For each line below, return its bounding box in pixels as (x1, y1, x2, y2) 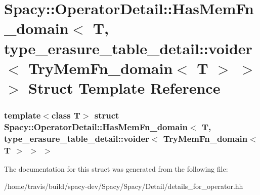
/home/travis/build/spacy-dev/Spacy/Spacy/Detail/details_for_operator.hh (4, 180, 243, 191)
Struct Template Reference (28, 77, 221, 98)
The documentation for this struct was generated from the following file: (4, 164, 228, 174)
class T (51, 109, 80, 122)
